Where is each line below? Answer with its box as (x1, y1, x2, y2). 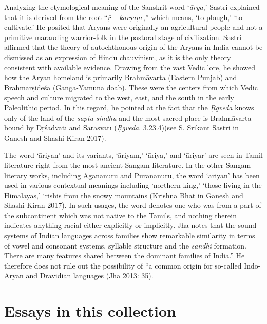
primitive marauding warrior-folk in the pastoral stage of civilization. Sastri (4, 31, 242, 42)
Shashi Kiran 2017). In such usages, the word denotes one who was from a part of (4, 200, 261, 211)
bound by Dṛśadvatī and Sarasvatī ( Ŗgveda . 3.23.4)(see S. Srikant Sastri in (4, 122, 239, 133)
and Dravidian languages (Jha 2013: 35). (26, 270, 154, 281)
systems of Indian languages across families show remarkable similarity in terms (4, 230, 255, 241)
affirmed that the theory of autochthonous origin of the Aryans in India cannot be (4, 42, 263, 52)
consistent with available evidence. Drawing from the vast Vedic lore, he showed (4, 62, 256, 72)
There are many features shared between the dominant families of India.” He (4, 250, 245, 261)
